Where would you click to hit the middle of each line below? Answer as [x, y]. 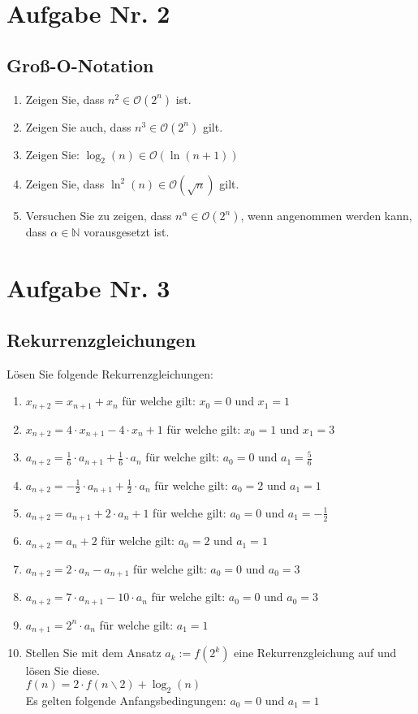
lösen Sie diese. [62, 671]
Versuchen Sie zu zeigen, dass [99, 216]
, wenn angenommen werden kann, [326, 216]
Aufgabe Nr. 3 [88, 288]
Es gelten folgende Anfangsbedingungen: [126, 700]
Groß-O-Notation [80, 65]
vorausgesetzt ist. [127, 232]
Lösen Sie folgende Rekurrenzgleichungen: [110, 373]
